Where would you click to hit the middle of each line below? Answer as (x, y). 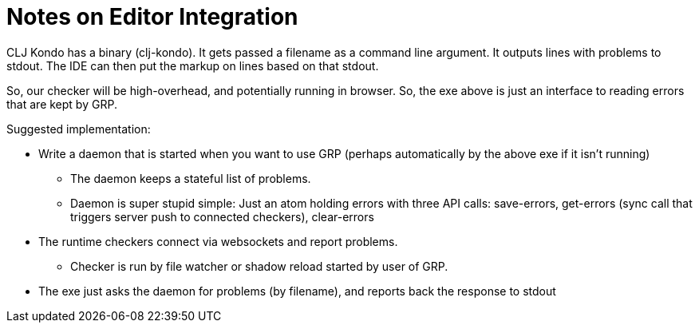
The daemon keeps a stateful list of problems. (191, 178)
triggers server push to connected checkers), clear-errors (222, 216)
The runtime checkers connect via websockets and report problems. (218, 241)
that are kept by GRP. (62, 104)
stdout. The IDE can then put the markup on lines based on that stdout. (193, 65)
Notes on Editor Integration (152, 17)
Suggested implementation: (79, 129)
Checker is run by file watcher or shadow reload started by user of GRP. (259, 266)
